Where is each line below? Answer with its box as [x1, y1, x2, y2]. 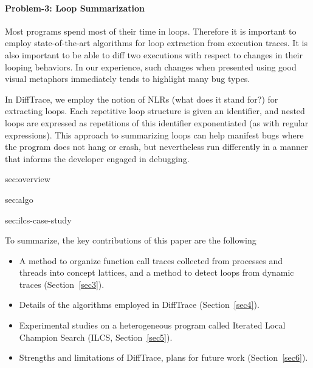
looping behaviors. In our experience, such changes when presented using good [5, 60, 297, 73]
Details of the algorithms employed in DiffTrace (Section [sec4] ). [19, 298, 260, 311]
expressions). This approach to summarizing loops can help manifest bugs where [5, 128, 304, 141]
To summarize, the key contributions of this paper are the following [5, 234, 256, 247]
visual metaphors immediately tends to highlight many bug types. [5, 72, 250, 85]
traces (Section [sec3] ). [19, 278, 105, 290]
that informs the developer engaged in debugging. [5, 152, 190, 165]
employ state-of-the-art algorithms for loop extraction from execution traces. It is [5, 36, 308, 49]
